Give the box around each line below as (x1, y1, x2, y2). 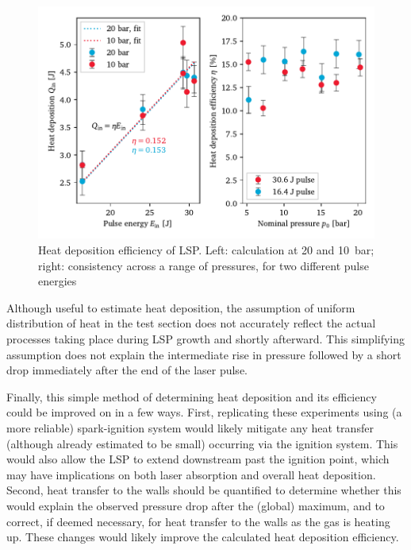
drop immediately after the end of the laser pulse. (6, 362, 248, 378)
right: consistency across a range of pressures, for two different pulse (38, 257, 369, 273)
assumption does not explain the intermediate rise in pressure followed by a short (6, 346, 401, 362)
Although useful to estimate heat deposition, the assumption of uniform (6, 299, 355, 316)
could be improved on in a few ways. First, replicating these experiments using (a (6, 404, 402, 420)
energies (38, 273, 77, 289)
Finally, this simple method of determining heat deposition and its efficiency (6, 388, 377, 405)
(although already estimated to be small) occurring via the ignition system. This (6, 435, 398, 451)
